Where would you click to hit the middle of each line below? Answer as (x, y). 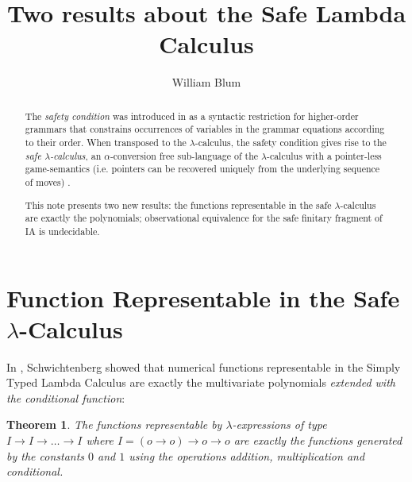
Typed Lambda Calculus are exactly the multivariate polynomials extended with (201, 382)
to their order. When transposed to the (106, 143)
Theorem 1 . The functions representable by (114, 424)
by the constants (46, 455)
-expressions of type (279, 424)
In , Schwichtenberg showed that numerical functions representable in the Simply (204, 366)
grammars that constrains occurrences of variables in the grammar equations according (205, 129)
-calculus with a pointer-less (324, 155)
